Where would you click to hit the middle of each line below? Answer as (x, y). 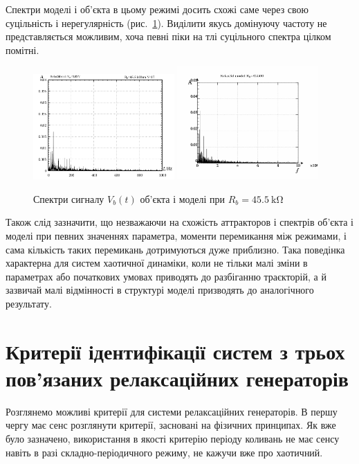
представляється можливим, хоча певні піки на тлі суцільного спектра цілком (168, 36)
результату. (29, 303)
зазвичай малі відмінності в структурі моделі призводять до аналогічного (160, 290)
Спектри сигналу (69, 198)
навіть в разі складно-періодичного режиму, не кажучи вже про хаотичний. (164, 452)
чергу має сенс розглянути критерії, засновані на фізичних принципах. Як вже (171, 425)
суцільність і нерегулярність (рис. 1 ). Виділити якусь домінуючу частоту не (166, 23)
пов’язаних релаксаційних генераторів (177, 378)
